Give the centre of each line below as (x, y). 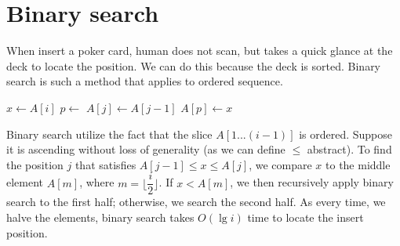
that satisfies (105, 164)
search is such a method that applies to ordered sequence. (145, 81)
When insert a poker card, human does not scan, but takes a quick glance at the (200, 51)
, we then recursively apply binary (312, 182)
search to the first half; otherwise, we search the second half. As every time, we (196, 202)
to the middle (358, 164)
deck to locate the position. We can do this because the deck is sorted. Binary (194, 65)
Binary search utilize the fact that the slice (109, 134)
